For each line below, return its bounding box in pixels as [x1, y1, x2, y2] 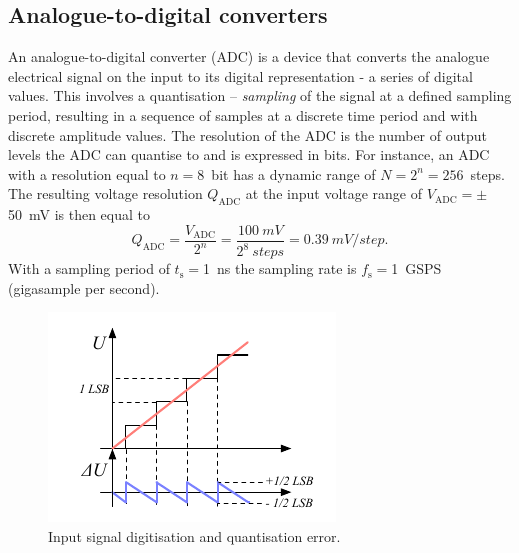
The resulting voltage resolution [8, 183, 203, 204]
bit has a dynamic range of [211, 163, 376, 184]
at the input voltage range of [245, 183, 423, 204]
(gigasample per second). [8, 277, 160, 298]
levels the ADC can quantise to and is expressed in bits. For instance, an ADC [8, 144, 490, 165]
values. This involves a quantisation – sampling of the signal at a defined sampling [8, 85, 512, 106]
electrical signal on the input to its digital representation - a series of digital [8, 65, 473, 86]
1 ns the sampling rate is [202, 258, 357, 279]
